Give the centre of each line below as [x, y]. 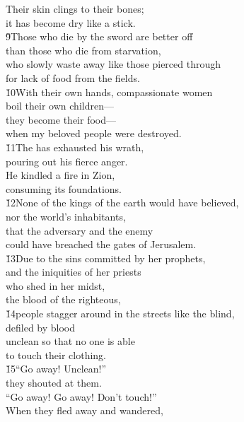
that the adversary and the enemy [80, 230]
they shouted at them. [54, 383]
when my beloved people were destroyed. [94, 133]
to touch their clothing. [56, 354]
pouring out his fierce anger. [67, 161]
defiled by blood [41, 327]
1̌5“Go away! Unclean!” [56, 369]
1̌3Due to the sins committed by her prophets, [106, 258]
